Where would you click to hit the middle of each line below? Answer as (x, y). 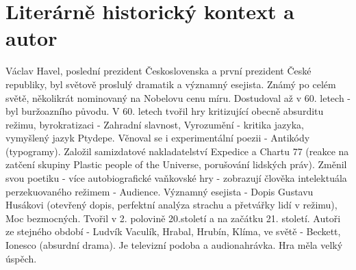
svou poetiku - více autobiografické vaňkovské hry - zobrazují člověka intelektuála (176, 178)
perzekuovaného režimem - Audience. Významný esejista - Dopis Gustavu (160, 191)
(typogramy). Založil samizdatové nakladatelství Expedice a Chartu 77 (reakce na (177, 151)
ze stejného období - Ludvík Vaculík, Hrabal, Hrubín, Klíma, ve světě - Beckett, (173, 231)
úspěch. (21, 258)
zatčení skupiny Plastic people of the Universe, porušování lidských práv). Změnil (176, 164)
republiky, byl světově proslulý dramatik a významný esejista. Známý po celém (171, 84)
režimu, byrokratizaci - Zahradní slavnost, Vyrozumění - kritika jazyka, (155, 124)
